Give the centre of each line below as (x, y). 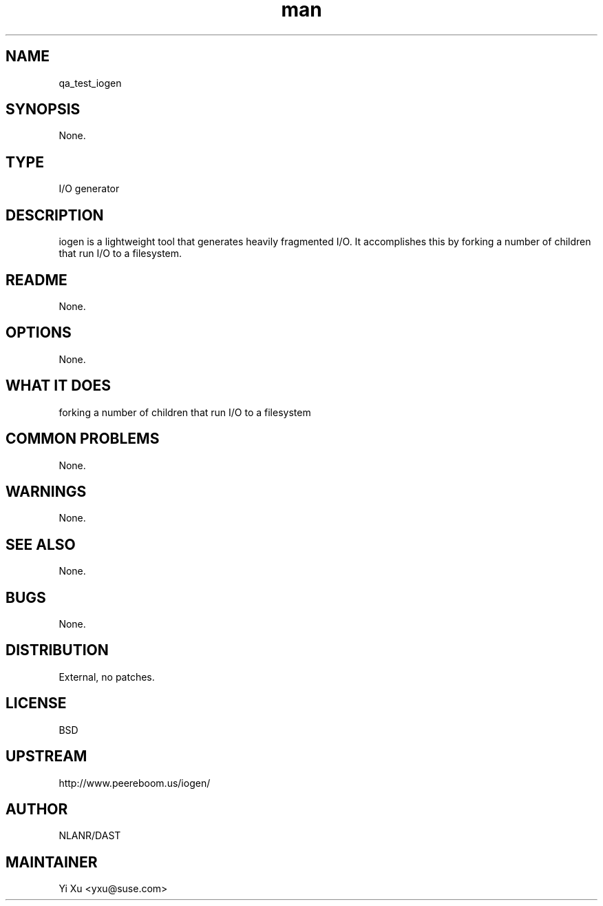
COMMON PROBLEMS (83, 439)
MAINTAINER (52, 862)
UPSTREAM (46, 756)
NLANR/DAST (90, 836)
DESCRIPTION (55, 215)
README (36, 280)
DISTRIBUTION (57, 650)
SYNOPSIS (43, 110)
